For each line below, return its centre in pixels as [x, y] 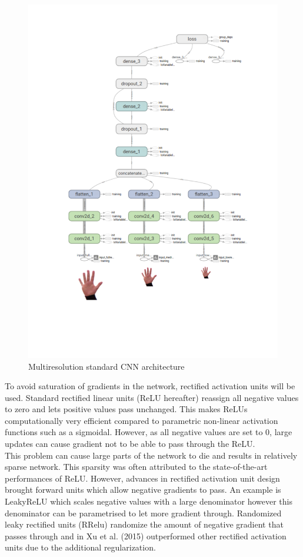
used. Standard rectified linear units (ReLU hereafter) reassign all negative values [152, 397]
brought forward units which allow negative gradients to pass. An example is [143, 490]
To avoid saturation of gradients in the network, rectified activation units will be [150, 386]
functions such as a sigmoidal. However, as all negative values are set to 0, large [149, 432]
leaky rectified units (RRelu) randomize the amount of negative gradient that [144, 524]
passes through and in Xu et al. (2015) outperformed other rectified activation [146, 536]
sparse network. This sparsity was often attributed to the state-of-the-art [136, 467]
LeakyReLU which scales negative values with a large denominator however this [149, 501]
